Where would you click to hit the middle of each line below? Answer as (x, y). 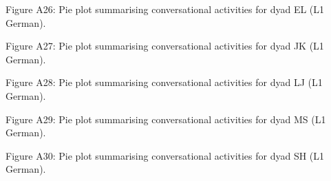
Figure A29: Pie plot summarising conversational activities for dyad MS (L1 (166, 119)
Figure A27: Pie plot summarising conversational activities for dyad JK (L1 (165, 46)
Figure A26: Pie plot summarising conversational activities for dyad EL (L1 (165, 9)
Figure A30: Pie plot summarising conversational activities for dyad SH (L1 (165, 155)
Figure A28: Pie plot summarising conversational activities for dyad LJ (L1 (164, 82)
